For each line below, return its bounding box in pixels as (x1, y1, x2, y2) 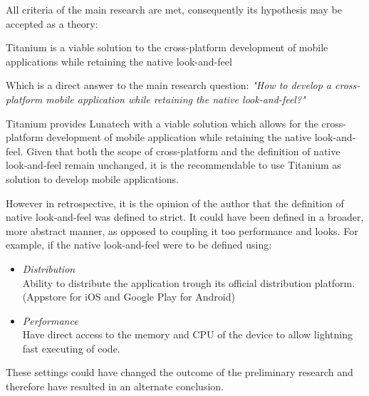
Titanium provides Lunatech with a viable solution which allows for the (6, 115, 318, 130)
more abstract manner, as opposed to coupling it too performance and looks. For (6, 223, 358, 238)
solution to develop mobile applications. (6, 171, 179, 186)
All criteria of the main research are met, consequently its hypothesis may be (6, 2, 342, 16)
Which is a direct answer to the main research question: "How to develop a (6, 78, 331, 93)
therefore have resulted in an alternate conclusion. (6, 379, 224, 394)
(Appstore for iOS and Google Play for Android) (22, 289, 235, 304)
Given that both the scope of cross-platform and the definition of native (26, 143, 341, 158)
